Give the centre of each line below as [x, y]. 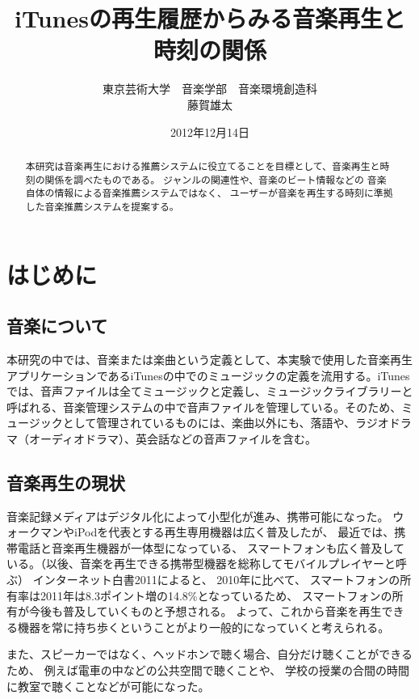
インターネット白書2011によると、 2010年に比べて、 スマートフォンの [216, 580]
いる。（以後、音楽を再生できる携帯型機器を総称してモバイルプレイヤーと [201, 563]
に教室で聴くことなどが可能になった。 [108, 686]
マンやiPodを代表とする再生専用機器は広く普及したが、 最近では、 [217, 532]
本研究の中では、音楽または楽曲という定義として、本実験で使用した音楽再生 [209, 359]
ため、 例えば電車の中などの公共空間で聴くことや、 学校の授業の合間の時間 [208, 670]
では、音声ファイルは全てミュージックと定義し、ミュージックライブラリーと [210, 391]
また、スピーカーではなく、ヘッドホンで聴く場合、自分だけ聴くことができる [209, 654]
